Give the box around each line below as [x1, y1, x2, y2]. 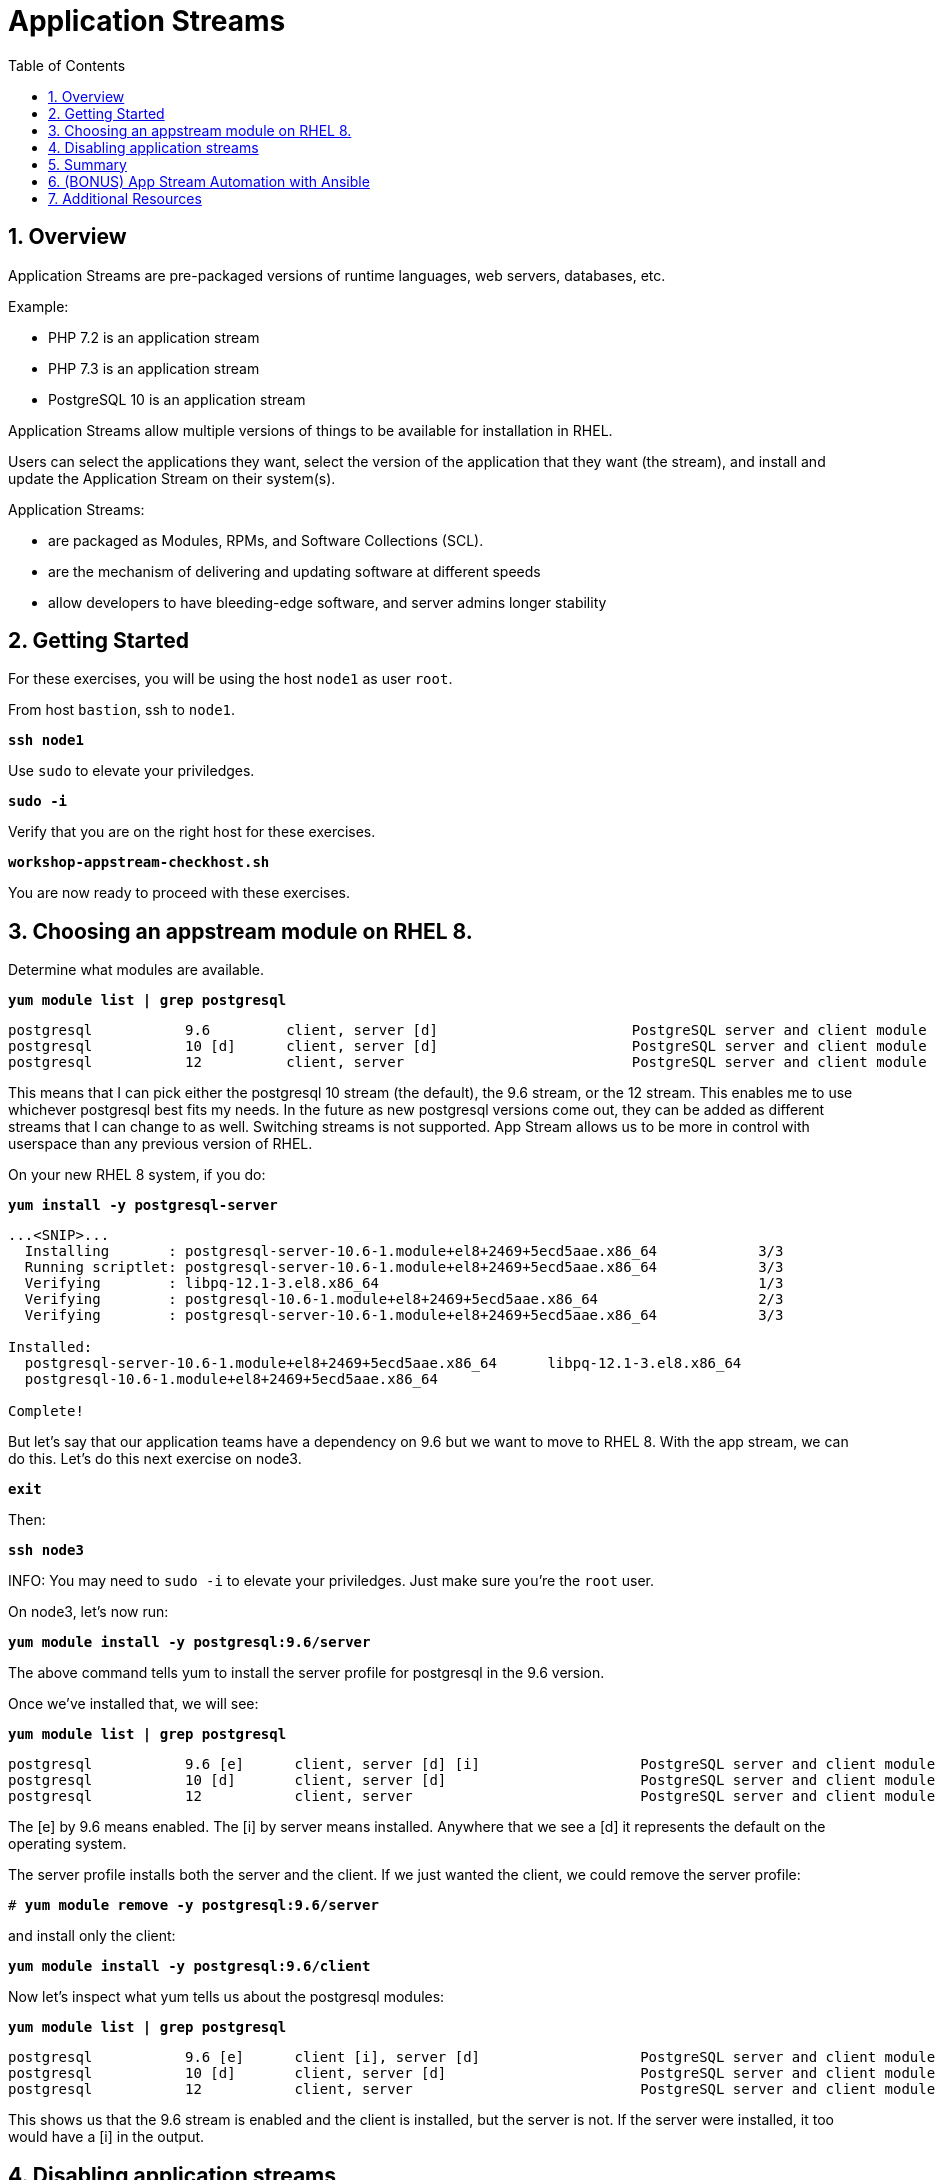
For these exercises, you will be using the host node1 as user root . [8, 670, 453, 688]
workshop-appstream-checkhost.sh [8, 854, 270, 871]
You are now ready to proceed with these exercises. [8, 884, 350, 902]
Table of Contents [8, 56, 126, 74]
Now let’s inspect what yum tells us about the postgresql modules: [8, 1988, 445, 2006]
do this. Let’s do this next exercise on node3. [8, 1450, 302, 1468]
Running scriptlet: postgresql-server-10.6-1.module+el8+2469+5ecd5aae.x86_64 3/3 [24, 1259, 784, 1276]
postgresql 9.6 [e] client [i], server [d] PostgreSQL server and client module [8, 2049, 936, 2066]
